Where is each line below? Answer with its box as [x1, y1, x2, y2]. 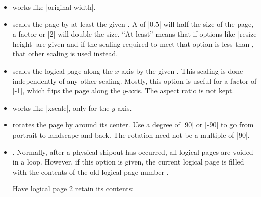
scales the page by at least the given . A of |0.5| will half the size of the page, [12, 18, 254, 29]
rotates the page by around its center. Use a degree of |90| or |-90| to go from [12, 119, 254, 130]
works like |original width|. [12, 2, 96, 12]
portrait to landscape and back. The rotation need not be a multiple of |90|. [12, 129, 250, 140]
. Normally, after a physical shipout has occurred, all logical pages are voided [12, 146, 253, 157]
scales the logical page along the [12, 65, 113, 76]
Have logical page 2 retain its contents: [12, 183, 134, 194]
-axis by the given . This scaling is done [119, 65, 243, 76]
